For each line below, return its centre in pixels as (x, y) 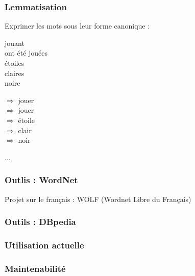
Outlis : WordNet (41, 180)
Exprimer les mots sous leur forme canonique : (77, 26)
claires (15, 73)
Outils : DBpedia (40, 222)
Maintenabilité (35, 268)
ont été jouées (26, 53)
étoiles (15, 63)
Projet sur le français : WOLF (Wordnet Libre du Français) (98, 199)
